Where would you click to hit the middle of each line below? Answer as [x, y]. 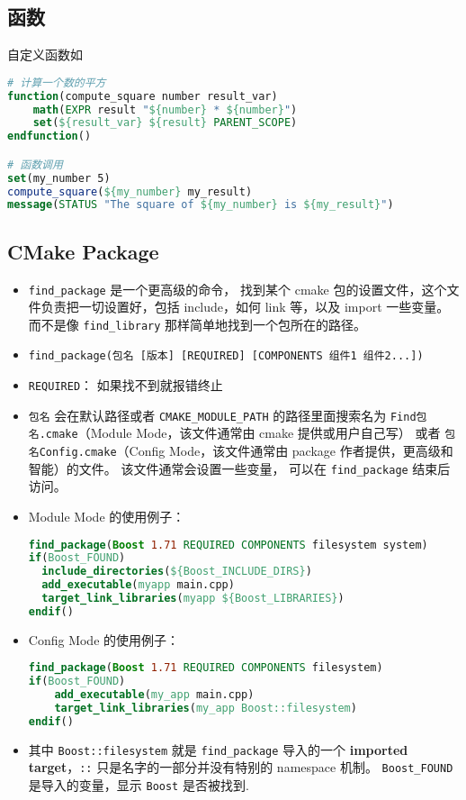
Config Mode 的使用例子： [104, 639]
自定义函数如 [45, 55]
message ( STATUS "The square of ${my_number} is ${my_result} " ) [201, 205]
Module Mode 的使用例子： [107, 516]
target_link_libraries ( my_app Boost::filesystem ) [206, 709]
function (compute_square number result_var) [143, 96]
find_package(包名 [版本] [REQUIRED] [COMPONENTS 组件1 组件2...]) [226, 356]
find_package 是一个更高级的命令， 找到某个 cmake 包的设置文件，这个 [237, 289]
